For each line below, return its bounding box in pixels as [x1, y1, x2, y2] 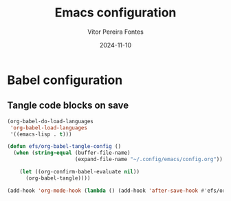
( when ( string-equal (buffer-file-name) [13, 149, 131, 156]
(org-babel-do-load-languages [7, 118, 94, 125]
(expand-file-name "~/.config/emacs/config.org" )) [74, 156, 223, 163]
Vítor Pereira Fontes [87, 28, 144, 36]
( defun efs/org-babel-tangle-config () [7, 143, 122, 150]
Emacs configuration [54, 5, 177, 21]
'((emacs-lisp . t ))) [10, 131, 72, 138]
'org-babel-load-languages [10, 124, 88, 131]
